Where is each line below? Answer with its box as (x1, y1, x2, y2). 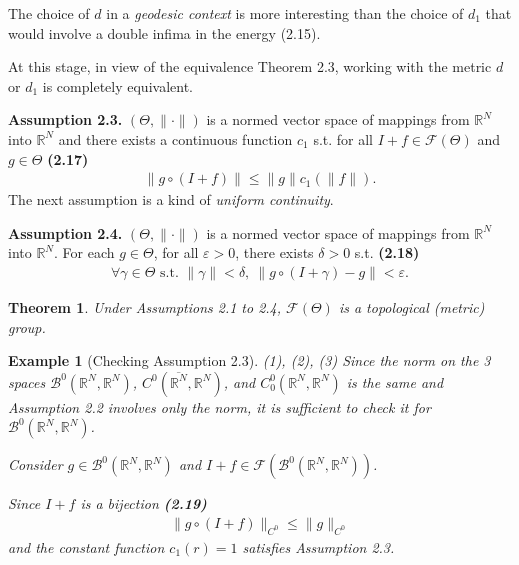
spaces (8, 371, 46, 392)
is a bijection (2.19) (80, 493, 207, 514)
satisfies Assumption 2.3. (242, 536, 395, 557)
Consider (8, 454, 63, 475)
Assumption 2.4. (8, 222, 123, 243)
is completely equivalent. (42, 75, 193, 96)
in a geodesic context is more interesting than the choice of (106, 3, 464, 23)
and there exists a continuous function (58, 128, 293, 149)
